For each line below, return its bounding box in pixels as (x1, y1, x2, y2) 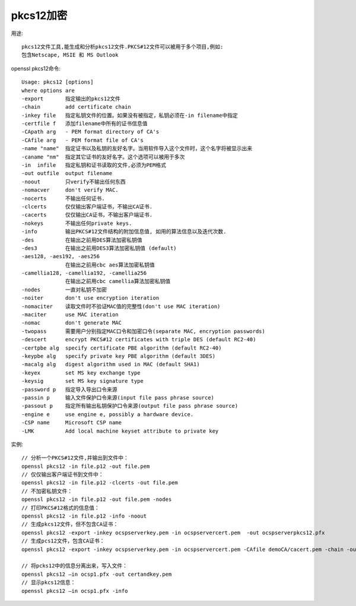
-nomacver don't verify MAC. (21, 187, 119, 193)
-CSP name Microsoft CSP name (21, 419, 122, 426)
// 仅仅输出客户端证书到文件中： (21, 471, 104, 478)
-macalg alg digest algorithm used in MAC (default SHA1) (21, 361, 200, 368)
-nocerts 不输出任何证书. (21, 195, 105, 202)
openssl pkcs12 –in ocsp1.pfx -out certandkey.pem (21, 570, 172, 578)
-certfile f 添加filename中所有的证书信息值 (21, 120, 148, 127)
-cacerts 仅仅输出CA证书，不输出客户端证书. (21, 211, 153, 218)
